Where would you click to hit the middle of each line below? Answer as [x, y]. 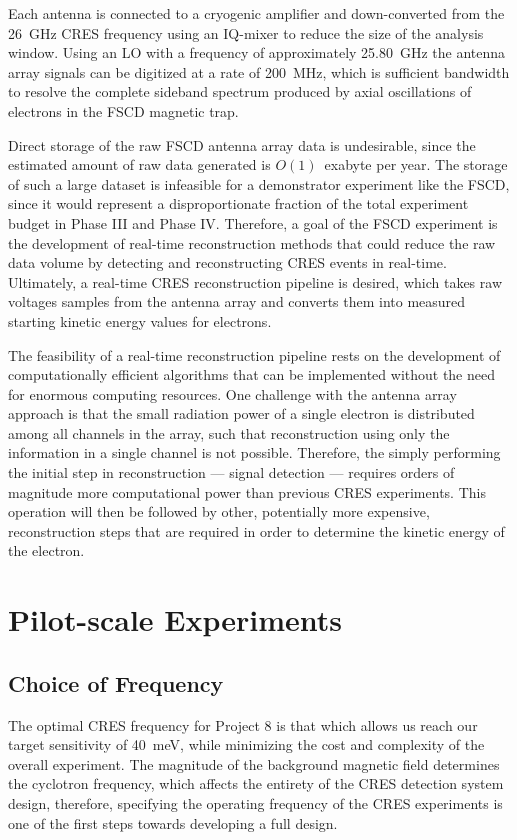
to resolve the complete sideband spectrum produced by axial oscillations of [240, 91]
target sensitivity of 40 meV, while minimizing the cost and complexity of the [246, 744]
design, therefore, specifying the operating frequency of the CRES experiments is [255, 802]
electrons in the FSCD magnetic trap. [123, 110]
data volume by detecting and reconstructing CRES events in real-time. [227, 262]
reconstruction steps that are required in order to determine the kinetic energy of [256, 530]
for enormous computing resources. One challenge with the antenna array [232, 393]
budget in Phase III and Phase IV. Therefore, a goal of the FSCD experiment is [253, 222]
